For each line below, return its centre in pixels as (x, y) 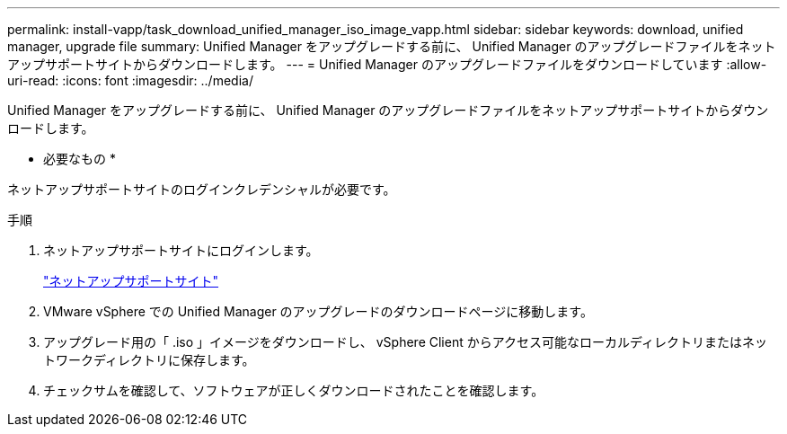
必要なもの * (80, 159)
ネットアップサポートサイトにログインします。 (181, 250)
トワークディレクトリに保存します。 (149, 360)
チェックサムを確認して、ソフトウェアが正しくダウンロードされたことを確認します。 (294, 390)
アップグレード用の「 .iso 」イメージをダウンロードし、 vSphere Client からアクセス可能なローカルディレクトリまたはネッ (406, 342)
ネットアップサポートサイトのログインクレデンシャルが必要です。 (202, 189)
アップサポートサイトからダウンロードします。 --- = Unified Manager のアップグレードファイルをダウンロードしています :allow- (387, 64)
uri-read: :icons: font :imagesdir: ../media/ (130, 80)
